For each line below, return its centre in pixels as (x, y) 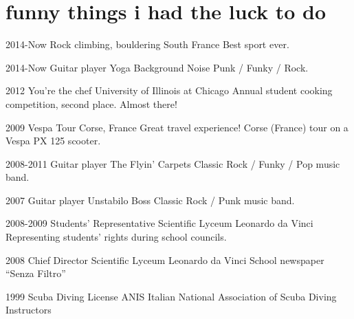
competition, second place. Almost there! (91, 103)
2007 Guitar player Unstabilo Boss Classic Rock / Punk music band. (150, 200)
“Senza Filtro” (36, 273)
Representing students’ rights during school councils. (116, 237)
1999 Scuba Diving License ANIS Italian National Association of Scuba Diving (171, 296)
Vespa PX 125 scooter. (53, 141)
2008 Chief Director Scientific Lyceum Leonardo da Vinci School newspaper (165, 260)
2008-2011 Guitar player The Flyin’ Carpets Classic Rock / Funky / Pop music (173, 163)
